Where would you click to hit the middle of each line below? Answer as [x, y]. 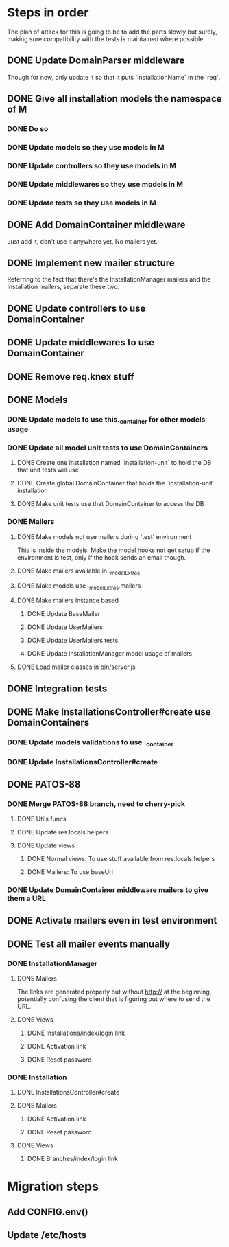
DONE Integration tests [57, 688]
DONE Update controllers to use [76, 308]
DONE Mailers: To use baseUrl [70, 872]
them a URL [27, 898]
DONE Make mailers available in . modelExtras [79, 571]
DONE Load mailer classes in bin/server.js [76, 667]
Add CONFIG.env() [48, 1212]
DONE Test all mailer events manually [88, 944]
